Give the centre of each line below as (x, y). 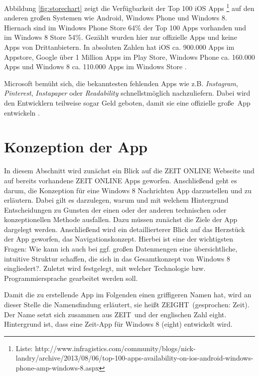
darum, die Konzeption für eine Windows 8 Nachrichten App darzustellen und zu (128, 190)
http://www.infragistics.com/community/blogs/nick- (115, 348)
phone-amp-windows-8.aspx (57, 368)
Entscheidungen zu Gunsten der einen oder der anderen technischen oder (115, 209)
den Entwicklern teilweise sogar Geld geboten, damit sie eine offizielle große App (127, 103)
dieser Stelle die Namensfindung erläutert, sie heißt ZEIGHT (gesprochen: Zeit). (127, 305)
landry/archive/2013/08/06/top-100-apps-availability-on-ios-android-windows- (134, 358)
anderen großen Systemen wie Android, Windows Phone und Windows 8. (116, 18)
